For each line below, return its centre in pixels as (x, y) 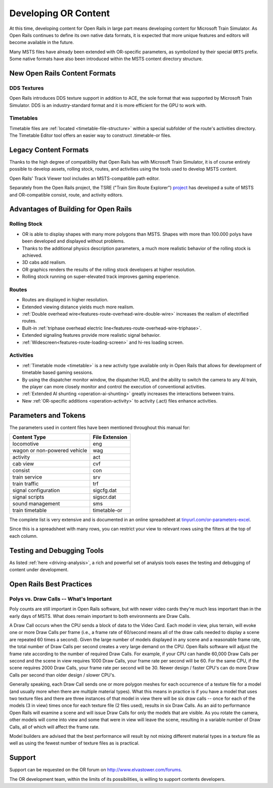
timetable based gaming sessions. (58, 373)
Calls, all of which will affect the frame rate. (54, 727)
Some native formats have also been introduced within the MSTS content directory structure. (106, 59)
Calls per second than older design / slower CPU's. (62, 675)
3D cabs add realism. (44, 262)
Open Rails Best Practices (51, 584)
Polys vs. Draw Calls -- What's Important (61, 599)
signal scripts (28, 497)
